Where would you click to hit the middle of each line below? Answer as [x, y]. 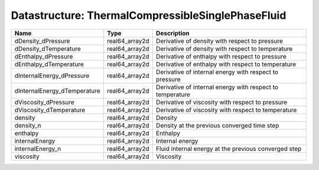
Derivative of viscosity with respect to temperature [226, 110]
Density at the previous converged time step [217, 125]
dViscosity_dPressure [45, 102]
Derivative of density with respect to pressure [219, 41]
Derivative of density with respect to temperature [224, 48]
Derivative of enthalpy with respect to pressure [221, 56]
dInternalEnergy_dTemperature [57, 90]
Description [173, 33]
